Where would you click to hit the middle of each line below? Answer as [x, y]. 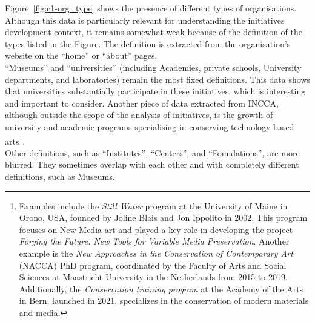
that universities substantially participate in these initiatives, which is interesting [155, 91]
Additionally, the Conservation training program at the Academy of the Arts [161, 288]
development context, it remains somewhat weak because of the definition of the [154, 32]
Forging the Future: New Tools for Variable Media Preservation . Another [154, 241]
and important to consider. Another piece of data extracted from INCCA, [142, 103]
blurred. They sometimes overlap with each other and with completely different [152, 164]
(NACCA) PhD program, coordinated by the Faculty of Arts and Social [153, 265]
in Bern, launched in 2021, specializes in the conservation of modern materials [164, 301]
